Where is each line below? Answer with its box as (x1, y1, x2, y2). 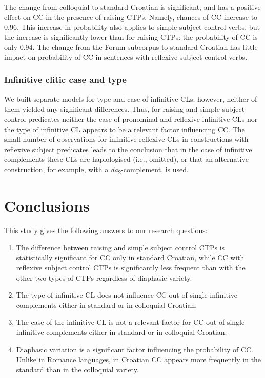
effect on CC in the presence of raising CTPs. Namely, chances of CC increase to (4, 11, 258, 22)
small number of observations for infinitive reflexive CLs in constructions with (4, 134, 249, 144)
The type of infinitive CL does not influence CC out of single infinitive (16, 289, 238, 300)
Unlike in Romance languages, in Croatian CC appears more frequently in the (16, 354, 261, 365)
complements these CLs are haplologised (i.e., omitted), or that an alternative (4, 154, 249, 164)
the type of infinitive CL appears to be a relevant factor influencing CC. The (4, 123, 245, 134)
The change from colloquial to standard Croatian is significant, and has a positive (4, 2, 261, 12)
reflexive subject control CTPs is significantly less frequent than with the (16, 262, 246, 272)
